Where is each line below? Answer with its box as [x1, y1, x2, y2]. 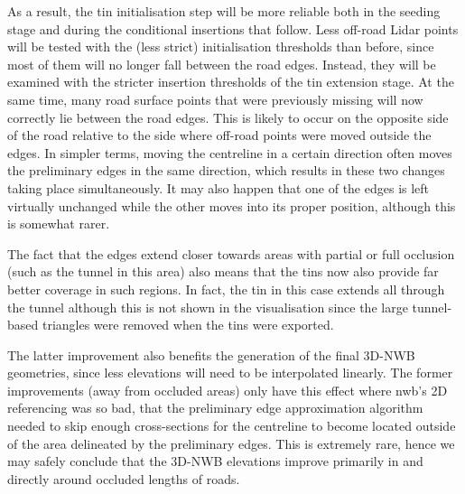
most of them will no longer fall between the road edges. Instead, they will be [7, 54, 436, 73]
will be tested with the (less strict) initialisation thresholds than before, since [7, 37, 434, 56]
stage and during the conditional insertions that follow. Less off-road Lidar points [7, 19, 459, 38]
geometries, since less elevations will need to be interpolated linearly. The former [7, 363, 453, 382]
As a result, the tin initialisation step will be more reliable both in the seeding [7, 2, 441, 20]
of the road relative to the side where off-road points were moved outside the [7, 126, 432, 144]
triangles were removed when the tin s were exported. [42, 315, 334, 334]
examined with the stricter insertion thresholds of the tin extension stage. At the [7, 72, 454, 91]
